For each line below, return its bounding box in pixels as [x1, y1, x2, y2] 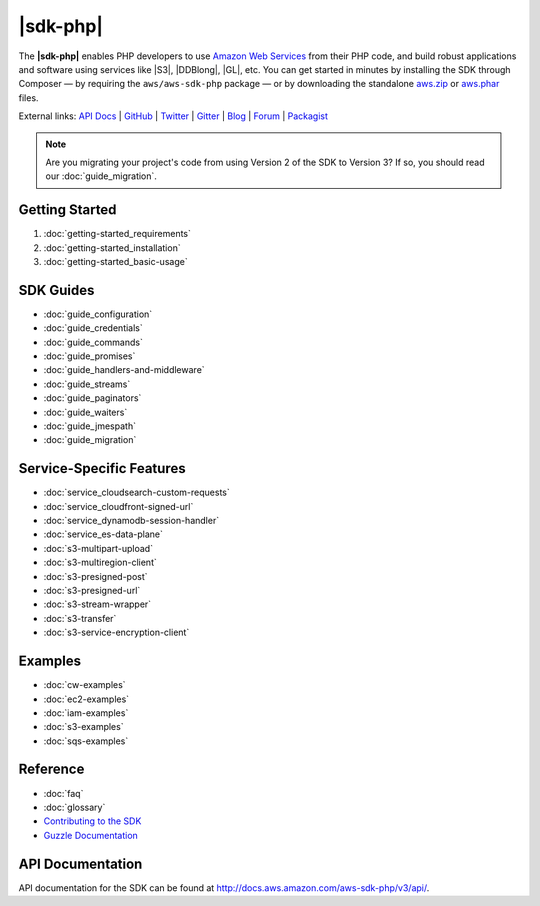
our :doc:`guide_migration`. [45, 170, 157, 182]
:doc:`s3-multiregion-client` [43, 556, 157, 569]
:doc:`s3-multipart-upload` [43, 542, 154, 554]
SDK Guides [18, 281, 95, 299]
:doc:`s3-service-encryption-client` [43, 626, 190, 639]
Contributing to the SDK [43, 815, 142, 827]
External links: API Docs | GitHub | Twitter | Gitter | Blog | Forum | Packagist [18, 110, 329, 122]
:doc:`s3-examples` [43, 721, 124, 733]
